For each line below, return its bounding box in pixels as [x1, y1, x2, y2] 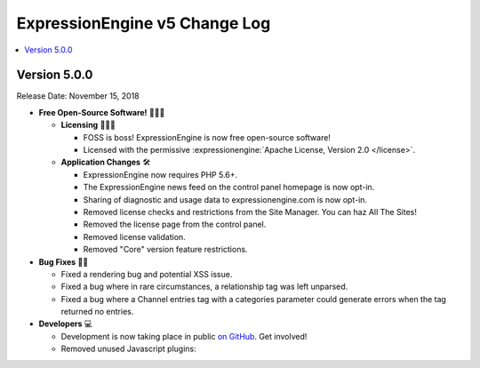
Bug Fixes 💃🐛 [38, 256, 89, 267]
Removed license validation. [83, 231, 186, 242]
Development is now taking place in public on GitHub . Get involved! [60, 331, 308, 341]
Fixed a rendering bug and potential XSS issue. [60, 268, 233, 279]
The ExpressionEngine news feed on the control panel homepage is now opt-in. [83, 182, 375, 193]
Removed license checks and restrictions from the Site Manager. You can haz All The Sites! [83, 206, 418, 217]
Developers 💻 [38, 318, 93, 329]
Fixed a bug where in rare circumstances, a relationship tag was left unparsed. [60, 281, 348, 292]
